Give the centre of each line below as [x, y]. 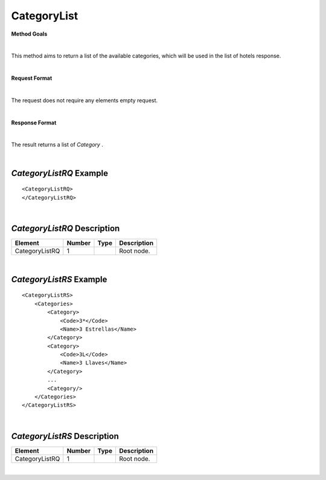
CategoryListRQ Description [66, 228]
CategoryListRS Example [59, 279]
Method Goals [29, 34]
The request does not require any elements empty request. [85, 100]
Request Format [32, 78]
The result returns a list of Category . [57, 144]
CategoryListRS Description [65, 436]
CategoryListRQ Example [60, 173]
